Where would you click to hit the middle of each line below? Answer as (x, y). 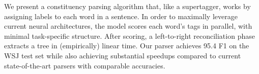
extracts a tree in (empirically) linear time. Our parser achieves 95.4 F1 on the (127, 46)
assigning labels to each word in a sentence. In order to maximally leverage (121, 16)
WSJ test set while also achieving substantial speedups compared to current (123, 55)
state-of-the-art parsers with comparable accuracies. (85, 65)
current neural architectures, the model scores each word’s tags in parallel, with (128, 26)
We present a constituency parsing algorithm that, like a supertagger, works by (127, 6)
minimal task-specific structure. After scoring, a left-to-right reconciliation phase (129, 35)
